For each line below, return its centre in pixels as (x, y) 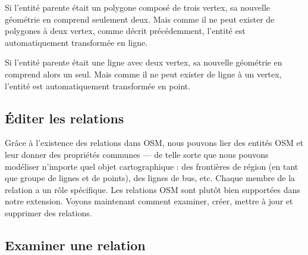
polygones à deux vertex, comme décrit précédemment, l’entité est (125, 31)
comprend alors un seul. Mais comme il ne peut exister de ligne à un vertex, (143, 74)
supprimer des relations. (48, 212)
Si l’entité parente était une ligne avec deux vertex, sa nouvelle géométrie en (144, 62)
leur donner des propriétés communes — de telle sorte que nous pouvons (137, 154)
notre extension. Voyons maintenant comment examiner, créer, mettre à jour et (149, 201)
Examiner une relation (75, 245)
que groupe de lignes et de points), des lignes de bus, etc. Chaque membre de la (150, 178)
